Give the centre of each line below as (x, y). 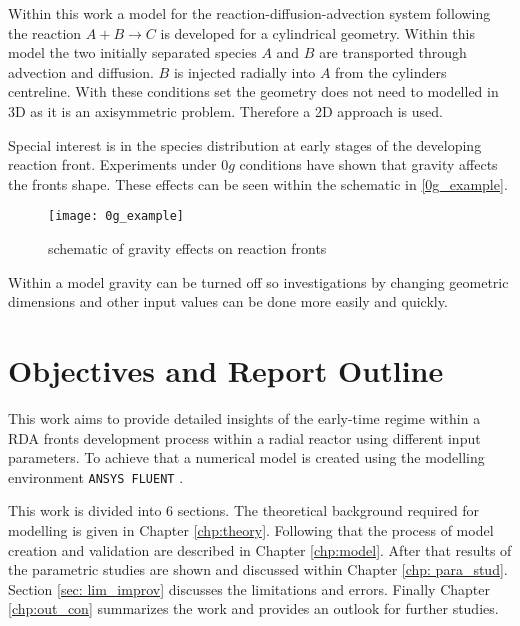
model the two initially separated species (132, 52)
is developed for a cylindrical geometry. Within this (318, 32)
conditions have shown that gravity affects (368, 164)
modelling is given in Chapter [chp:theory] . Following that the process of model (251, 529)
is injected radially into (244, 71)
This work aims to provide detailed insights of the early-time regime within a (244, 417)
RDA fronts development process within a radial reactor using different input (244, 437)
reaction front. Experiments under (112, 164)
